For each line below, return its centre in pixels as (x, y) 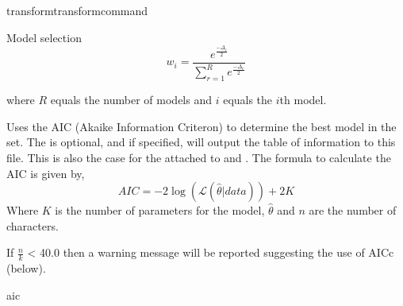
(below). (26, 268)
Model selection (44, 37)
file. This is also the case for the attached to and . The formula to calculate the (199, 157)
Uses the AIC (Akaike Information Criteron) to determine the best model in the (201, 126)
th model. (303, 100)
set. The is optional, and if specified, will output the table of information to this (201, 142)
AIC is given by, (46, 173)
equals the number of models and (131, 100)
